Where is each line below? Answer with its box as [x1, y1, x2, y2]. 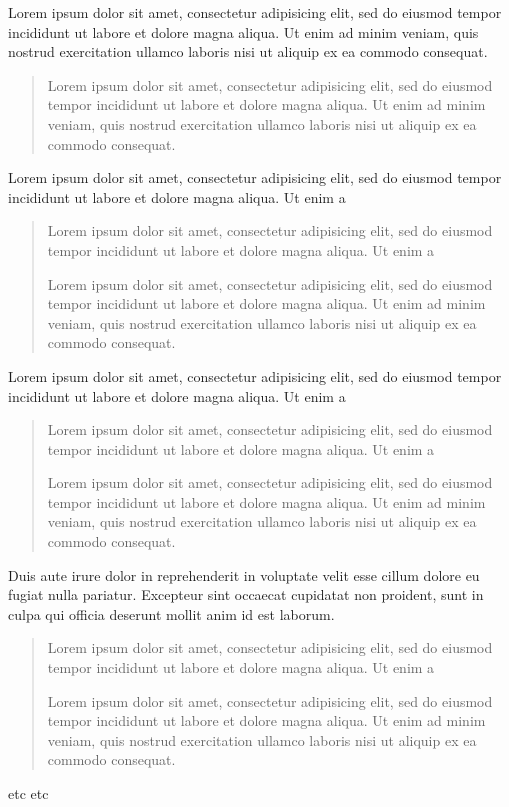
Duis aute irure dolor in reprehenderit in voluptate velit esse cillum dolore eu [8, 564, 480, 585]
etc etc [8, 783, 49, 803]
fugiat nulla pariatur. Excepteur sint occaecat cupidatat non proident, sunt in [8, 584, 484, 605]
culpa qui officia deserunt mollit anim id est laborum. [8, 603, 335, 624]
